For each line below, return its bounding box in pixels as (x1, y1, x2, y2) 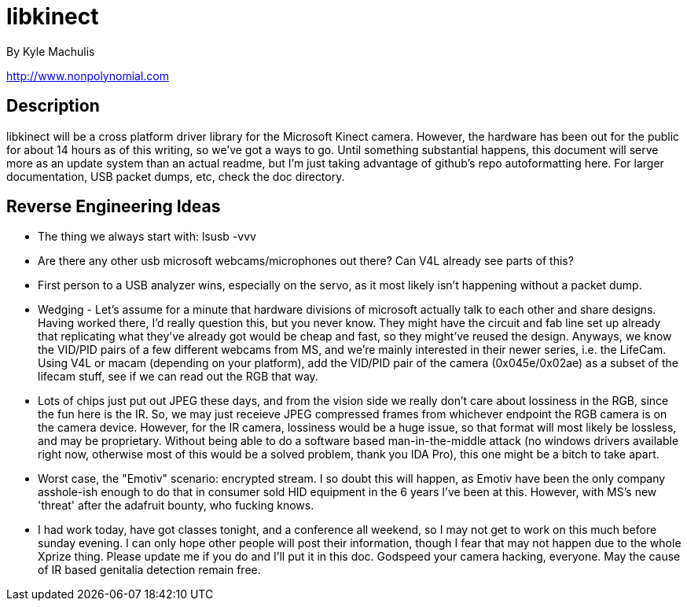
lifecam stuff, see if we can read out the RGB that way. (38, 370, 318, 384)
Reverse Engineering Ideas (6, 197, 221, 217)
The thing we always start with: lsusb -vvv (38, 230, 256, 244)
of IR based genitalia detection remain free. (38, 563, 261, 577)
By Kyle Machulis (6, 44, 95, 58)
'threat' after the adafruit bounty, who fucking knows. (38, 498, 314, 513)
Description (6, 96, 100, 116)
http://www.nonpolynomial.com (6, 68, 169, 83)
